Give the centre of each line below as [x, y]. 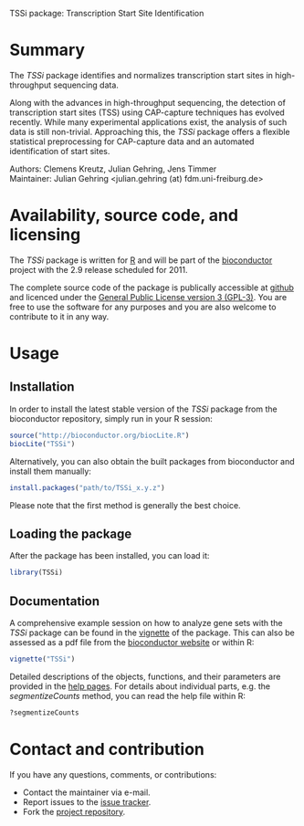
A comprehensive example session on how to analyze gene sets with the [146, 623]
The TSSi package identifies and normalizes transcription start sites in [142, 75]
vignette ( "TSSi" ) [42, 659]
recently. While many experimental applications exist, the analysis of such [148, 121]
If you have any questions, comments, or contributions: [113, 774]
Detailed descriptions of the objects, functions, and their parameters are [145, 676]
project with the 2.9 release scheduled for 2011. [99, 269]
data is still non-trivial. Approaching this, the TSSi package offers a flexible [150, 131]
